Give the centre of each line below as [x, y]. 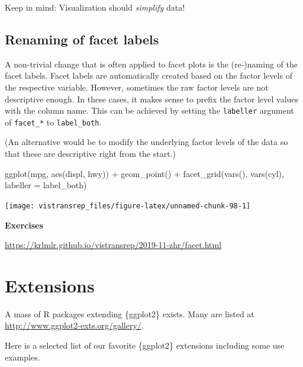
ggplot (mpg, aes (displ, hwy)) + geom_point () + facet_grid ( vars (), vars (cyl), [144, 173]
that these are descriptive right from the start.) [90, 154]
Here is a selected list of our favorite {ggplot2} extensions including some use [145, 345]
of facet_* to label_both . [53, 122]
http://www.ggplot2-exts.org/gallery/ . [74, 325]
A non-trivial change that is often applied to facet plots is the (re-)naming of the [151, 64]
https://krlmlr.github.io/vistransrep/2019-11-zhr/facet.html [113, 245]
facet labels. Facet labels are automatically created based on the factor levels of [149, 75]
